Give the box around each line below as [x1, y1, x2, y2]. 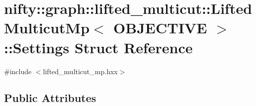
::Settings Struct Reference [4, 37, 193, 57]
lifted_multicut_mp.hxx [43, 66, 118, 76]
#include [4, 66, 32, 76]
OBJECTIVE [113, 17, 207, 38]
